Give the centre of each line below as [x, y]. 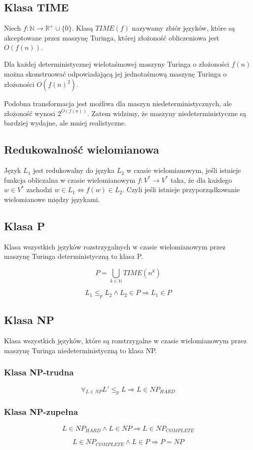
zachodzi [39, 189]
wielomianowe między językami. [52, 199]
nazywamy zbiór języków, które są [183, 28]
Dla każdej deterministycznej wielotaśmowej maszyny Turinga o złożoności [117, 63]
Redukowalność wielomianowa [82, 149]
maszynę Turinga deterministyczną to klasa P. [74, 256]
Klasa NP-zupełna [41, 412]
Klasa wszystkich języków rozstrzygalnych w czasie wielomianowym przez [115, 246]
